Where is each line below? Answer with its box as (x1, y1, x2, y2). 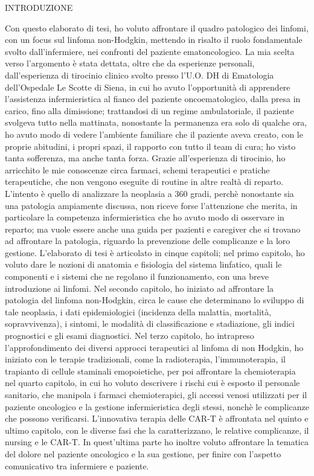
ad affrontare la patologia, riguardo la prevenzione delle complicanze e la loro (5, 234, 290, 247)
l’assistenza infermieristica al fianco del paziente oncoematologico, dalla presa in (5, 92, 301, 105)
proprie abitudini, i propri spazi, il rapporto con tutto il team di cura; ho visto (5, 140, 296, 152)
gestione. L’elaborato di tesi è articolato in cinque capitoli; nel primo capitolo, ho (5, 246, 305, 259)
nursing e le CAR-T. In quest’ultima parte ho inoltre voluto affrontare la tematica (5, 436, 309, 448)
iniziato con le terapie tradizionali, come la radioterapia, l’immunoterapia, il (5, 353, 286, 365)
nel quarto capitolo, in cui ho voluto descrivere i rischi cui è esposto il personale (5, 376, 300, 389)
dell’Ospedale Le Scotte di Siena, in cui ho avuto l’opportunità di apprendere (5, 80, 290, 93)
